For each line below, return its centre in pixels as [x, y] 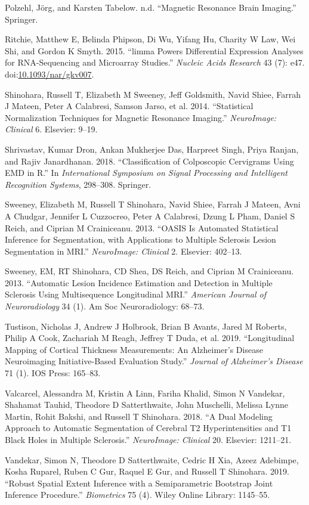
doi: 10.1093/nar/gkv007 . [50, 74]
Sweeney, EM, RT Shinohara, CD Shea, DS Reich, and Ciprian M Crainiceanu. [149, 271]
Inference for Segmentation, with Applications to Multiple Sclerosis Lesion [140, 239]
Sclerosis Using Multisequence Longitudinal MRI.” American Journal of [136, 294]
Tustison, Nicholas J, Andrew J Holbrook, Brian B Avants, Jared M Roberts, [146, 326]
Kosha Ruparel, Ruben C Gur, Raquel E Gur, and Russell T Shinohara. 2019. [147, 471]
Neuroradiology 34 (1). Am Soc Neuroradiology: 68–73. [105, 306]
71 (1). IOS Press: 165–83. [53, 373]
